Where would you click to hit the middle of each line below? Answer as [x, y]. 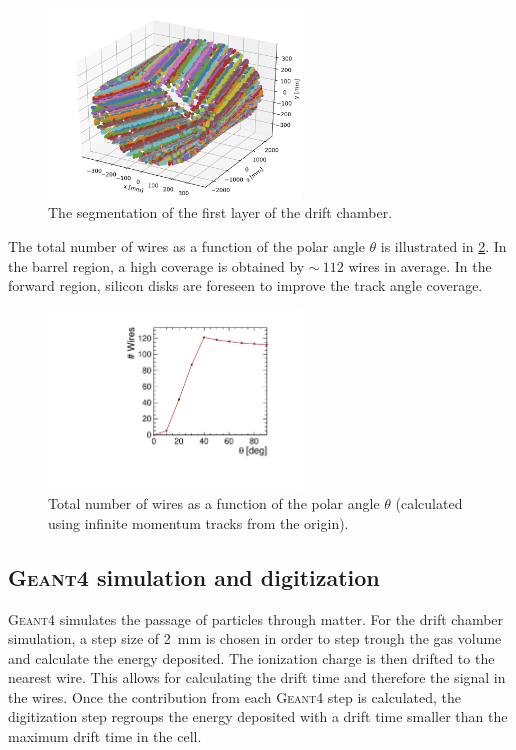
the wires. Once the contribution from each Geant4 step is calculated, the [234, 696]
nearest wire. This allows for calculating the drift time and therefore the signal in [257, 677]
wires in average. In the [420, 265]
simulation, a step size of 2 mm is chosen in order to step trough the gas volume [255, 638]
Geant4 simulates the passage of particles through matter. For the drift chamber [256, 618]
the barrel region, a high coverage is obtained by [156, 265]
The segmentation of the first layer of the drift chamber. [220, 212]
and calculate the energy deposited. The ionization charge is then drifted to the [251, 657]
